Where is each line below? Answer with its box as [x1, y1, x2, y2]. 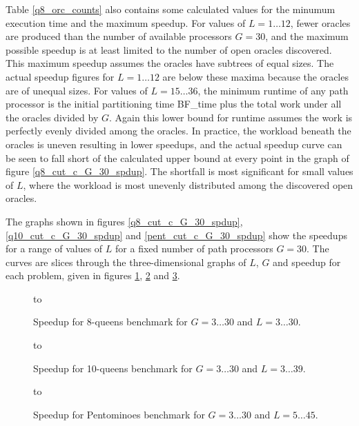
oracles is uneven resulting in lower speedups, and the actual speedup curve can [6, 136, 342, 151]
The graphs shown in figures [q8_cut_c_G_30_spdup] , [6, 214, 243, 228]
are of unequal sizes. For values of [6, 83, 148, 97]
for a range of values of [6, 241, 103, 256]
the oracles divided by [6, 110, 99, 124]
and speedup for [273, 254, 341, 269]
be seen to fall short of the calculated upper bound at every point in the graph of [6, 150, 349, 165]
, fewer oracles [290, 15, 351, 30]
